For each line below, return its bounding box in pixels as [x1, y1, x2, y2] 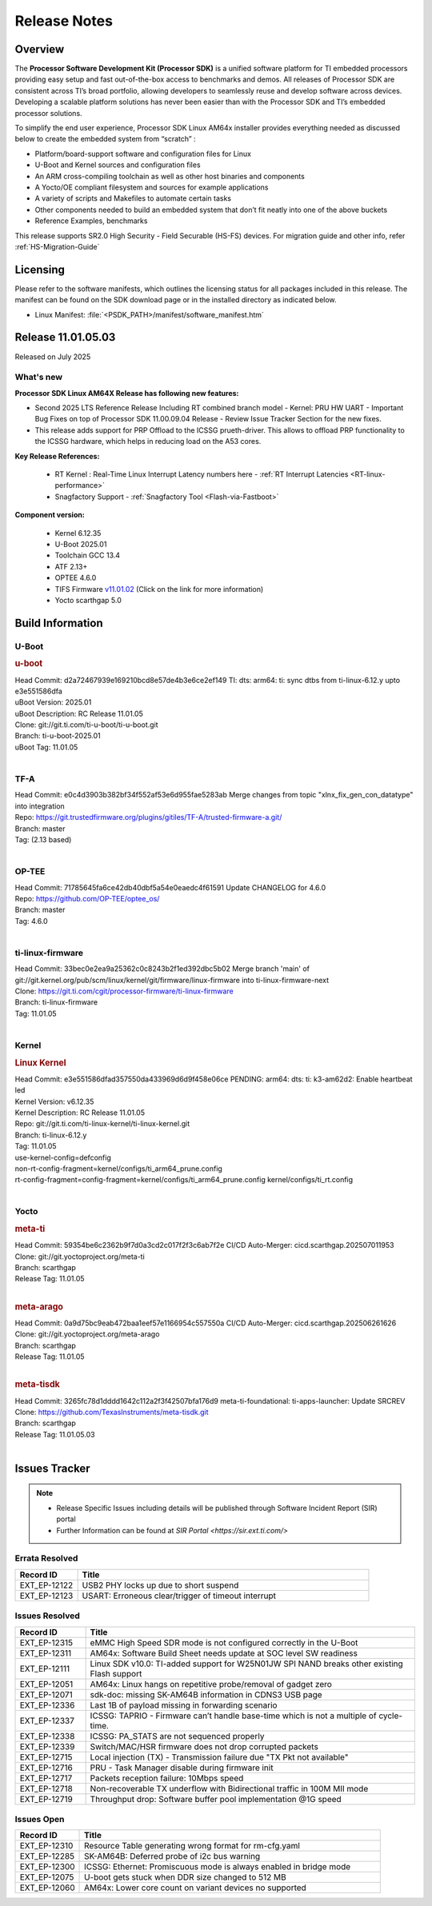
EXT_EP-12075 [19, 1872, 74, 1883]
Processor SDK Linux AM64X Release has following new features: [14, 388, 239, 398]
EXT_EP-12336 [19, 1700, 75, 1711]
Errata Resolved [14, 1552, 78, 1564]
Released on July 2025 [14, 352, 91, 362]
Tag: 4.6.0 [14, 916, 48, 925]
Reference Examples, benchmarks [34, 216, 148, 226]
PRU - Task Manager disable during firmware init [90, 1762, 274, 1773]
